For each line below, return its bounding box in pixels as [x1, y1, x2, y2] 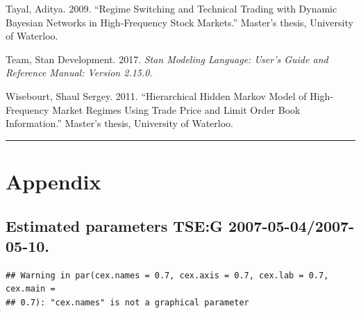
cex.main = [6, 284, 56, 294]
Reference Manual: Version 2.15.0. [6, 65, 153, 80]
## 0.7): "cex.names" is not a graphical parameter [6, 297, 249, 307]
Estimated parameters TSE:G [6, 214, 224, 236]
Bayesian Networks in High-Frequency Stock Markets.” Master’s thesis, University [6, 15, 353, 29]
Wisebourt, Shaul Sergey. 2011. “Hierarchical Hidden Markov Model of [6, 88, 307, 103]
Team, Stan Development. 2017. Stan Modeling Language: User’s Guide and [6, 51, 328, 66]
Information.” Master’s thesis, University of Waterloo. [6, 116, 234, 130]
